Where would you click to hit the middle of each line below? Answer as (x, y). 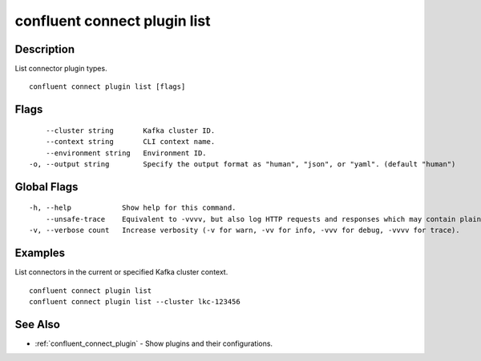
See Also (37, 324)
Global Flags (46, 187)
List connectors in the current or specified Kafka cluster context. (121, 272)
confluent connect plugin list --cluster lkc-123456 (135, 301)
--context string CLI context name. (130, 142)
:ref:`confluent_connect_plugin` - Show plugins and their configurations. (154, 343)
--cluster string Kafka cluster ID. (130, 130)
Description (45, 49)
